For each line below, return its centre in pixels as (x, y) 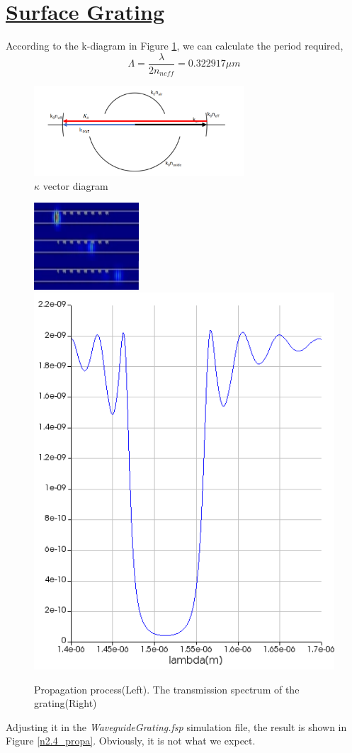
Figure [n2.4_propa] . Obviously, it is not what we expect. (131, 741)
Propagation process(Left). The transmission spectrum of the (167, 689)
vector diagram (75, 185)
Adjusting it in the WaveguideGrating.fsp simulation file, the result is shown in (176, 726)
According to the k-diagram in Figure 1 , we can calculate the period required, (175, 46)
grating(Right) (66, 703)
